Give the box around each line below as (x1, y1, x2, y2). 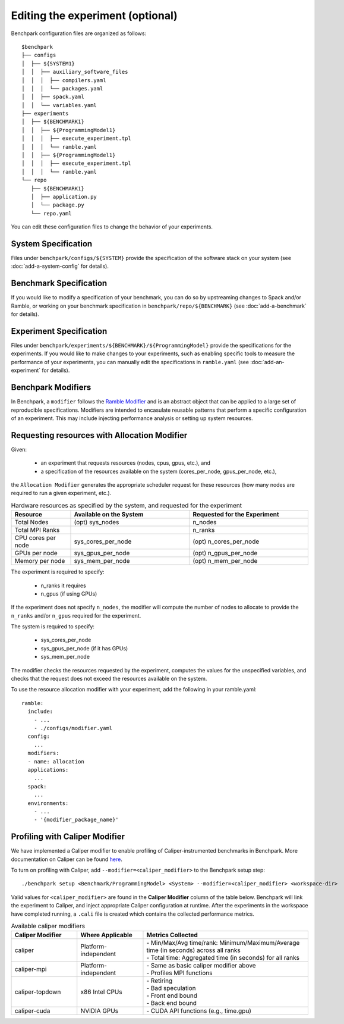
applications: (27, 766, 69, 773)
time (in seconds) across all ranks (146, 946, 241, 954)
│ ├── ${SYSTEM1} (21, 60, 75, 67)
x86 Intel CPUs (80, 988, 122, 996)
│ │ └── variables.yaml (21, 102, 97, 108)
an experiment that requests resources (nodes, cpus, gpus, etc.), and (40, 459, 210, 466)
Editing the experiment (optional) (11, 9, 178, 22)
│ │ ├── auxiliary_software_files (21, 68, 128, 76)
